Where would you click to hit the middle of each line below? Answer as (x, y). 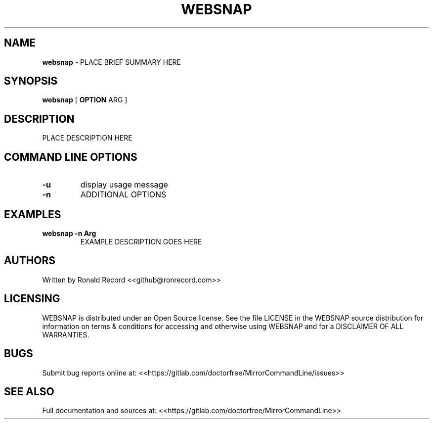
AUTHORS (30, 261)
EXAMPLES (33, 214)
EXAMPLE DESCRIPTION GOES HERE (141, 241)
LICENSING (32, 299)
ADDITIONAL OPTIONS (123, 195)
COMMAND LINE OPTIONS (71, 157)
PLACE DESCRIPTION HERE (87, 138)
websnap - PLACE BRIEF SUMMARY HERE (111, 62)
